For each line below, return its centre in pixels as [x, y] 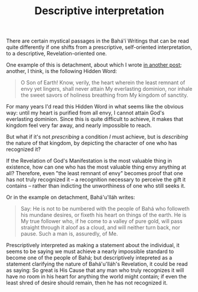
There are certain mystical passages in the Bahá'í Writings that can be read [98, 41]
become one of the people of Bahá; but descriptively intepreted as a [89, 258]
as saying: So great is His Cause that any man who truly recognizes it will [95, 270]
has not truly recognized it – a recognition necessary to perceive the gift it [96, 180]
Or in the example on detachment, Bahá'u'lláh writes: [71, 197]
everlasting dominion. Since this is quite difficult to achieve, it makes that [95, 119]
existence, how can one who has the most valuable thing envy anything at [96, 167]
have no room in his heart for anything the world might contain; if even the [97, 277]
